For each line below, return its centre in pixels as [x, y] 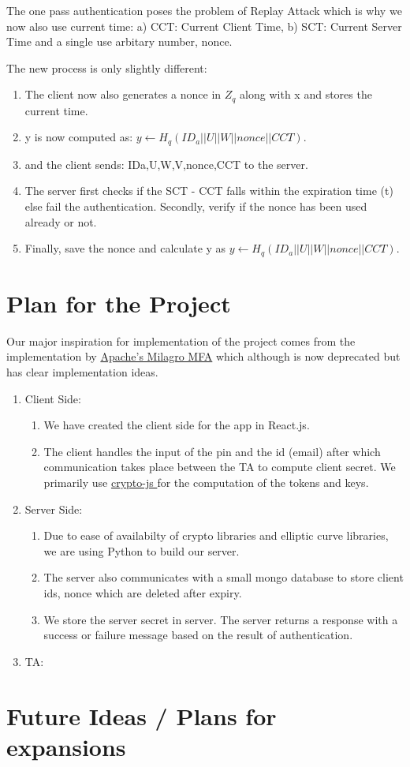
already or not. [61, 221]
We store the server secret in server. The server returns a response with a [221, 619]
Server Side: [54, 509]
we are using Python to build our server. [142, 550]
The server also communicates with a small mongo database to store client [224, 577]
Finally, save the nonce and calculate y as [125, 248]
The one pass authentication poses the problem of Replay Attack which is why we [204, 10]
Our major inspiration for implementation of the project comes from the [181, 340]
